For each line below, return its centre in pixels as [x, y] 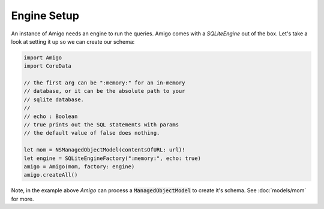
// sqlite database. [54, 99]
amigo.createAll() [51, 175]
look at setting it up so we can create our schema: [73, 41]
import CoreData [48, 66]
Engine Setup [45, 16]
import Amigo [43, 57]
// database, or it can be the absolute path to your [104, 91]
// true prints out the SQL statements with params [101, 125]
